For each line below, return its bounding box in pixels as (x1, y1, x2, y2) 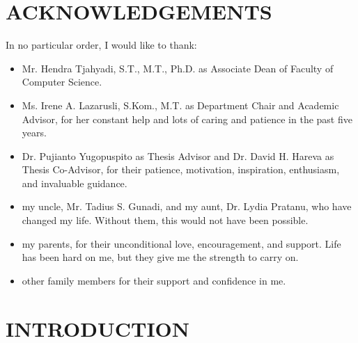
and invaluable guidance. (22, 175, 127, 190)
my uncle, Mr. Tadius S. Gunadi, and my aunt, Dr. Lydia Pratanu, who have (22, 199, 352, 214)
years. (22, 125, 47, 140)
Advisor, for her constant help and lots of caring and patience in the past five (22, 111, 352, 126)
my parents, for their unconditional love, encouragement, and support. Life (22, 236, 341, 250)
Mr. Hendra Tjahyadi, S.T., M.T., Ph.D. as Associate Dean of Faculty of (22, 61, 334, 75)
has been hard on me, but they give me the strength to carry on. (22, 250, 299, 264)
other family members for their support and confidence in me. (22, 273, 286, 287)
